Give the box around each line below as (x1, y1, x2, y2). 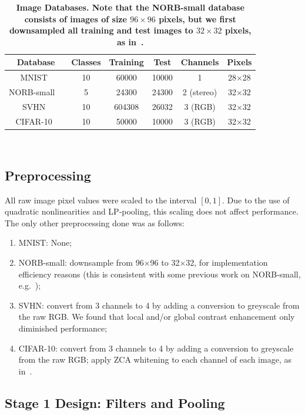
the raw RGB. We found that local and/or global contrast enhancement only (18, 310, 295, 323)
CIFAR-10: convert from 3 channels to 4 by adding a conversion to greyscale (18, 342, 294, 354)
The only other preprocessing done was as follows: (5, 216, 185, 229)
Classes (71, 56, 101, 68)
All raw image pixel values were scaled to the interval (5, 193, 197, 206)
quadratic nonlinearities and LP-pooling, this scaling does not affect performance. (5, 205, 299, 217)
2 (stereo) (182, 86, 217, 98)
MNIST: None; (18, 236, 72, 249)
